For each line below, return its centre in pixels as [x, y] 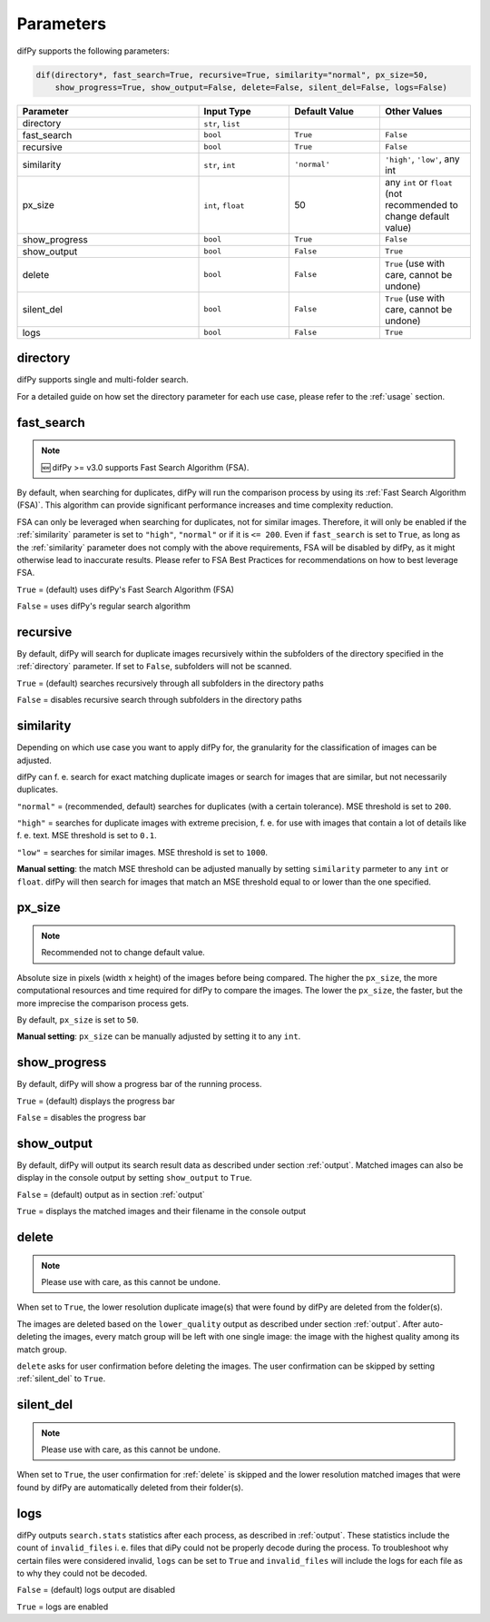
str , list [222, 123]
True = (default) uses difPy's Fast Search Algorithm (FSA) [126, 589]
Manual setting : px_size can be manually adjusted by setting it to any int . [159, 1036]
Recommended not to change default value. [123, 953]
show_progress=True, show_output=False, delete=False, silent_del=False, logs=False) [251, 87]
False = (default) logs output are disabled [96, 1590]
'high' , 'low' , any [422, 159]
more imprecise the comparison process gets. [103, 1003]
